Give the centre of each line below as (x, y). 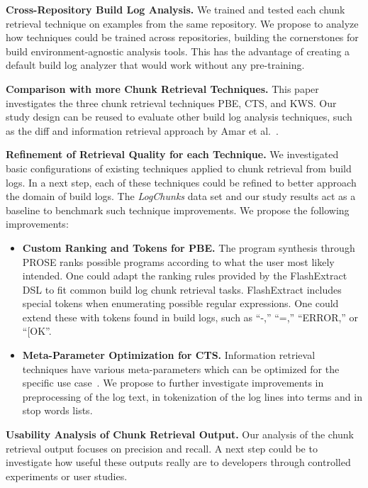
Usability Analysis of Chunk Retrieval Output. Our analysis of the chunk (180, 434)
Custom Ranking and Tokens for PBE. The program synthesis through (189, 247)
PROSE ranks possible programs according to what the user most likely (178, 261)
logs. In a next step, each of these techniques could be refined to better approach (181, 182)
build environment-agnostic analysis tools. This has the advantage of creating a (178, 51)
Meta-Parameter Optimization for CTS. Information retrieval (169, 355)
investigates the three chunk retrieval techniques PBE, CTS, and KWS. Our (171, 102)
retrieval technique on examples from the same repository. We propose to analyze (182, 23)
